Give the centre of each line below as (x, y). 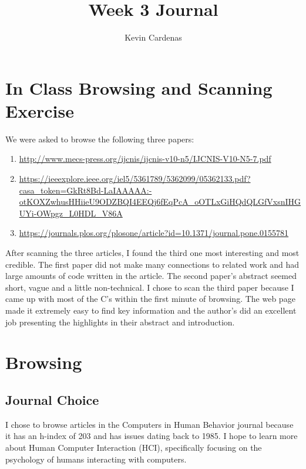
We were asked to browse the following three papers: (100, 139)
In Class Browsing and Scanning (139, 87)
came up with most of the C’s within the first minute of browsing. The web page (150, 299)
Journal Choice (52, 399)
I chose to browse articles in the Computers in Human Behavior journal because (149, 424)
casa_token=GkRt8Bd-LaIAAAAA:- (85, 190)
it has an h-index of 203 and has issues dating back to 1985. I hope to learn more (152, 436)
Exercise (40, 110)
